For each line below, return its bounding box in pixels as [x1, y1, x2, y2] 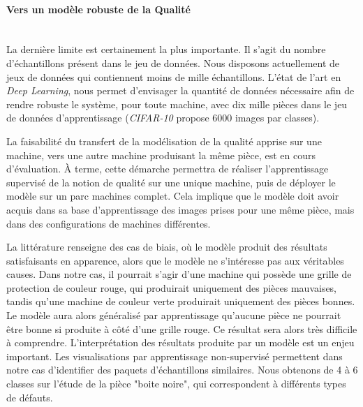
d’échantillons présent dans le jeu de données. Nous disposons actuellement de [6, 55, 340, 70]
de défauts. [6, 390, 53, 404]
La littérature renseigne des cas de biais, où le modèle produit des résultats [6, 239, 327, 254]
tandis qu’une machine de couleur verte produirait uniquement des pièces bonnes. [6, 294, 355, 309]
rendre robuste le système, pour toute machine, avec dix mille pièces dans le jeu [6, 96, 348, 111]
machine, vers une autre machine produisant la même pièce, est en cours [6, 147, 316, 162]
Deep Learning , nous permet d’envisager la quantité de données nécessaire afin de [6, 83, 355, 98]
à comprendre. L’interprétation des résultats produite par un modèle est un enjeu [6, 335, 355, 350]
